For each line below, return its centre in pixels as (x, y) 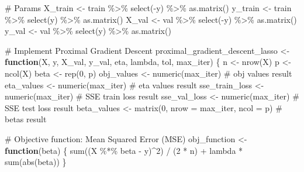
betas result (26, 119)
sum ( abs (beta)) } (36, 162)
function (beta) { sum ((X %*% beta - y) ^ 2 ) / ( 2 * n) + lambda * (124, 150)
